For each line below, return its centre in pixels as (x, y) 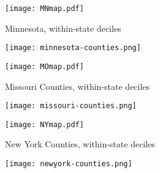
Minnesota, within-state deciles (63, 28)
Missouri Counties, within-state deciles (78, 86)
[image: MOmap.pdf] (44, 66)
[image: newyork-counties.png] (69, 164)
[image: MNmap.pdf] (44, 9)
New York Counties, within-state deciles (80, 144)
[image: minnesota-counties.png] (73, 48)
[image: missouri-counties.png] (71, 106)
